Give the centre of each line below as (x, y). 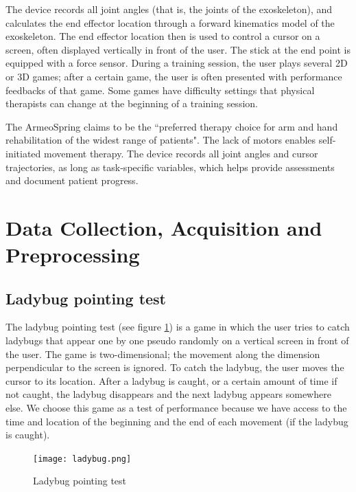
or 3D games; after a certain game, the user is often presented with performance (174, 76)
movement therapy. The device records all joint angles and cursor (181, 153)
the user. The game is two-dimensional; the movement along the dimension (163, 354)
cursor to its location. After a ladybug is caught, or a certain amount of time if (171, 380)
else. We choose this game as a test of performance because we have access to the (176, 408)
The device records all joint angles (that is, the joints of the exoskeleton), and (169, 9)
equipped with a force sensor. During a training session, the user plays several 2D (177, 63)
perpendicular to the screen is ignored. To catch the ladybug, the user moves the (175, 367)
